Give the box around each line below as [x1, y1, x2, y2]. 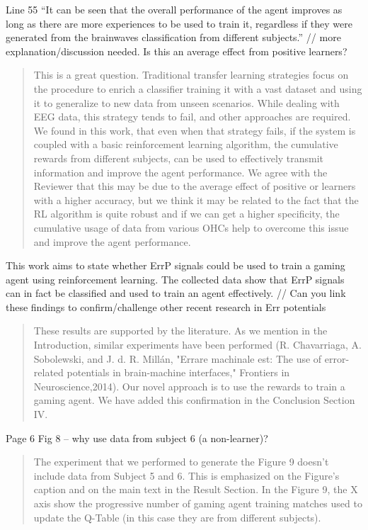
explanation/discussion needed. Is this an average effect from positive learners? [6, 43, 347, 58]
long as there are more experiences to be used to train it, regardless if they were [6, 16, 352, 30]
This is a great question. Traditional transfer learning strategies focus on [33, 67, 349, 82]
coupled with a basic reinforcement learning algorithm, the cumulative [33, 137, 338, 152]
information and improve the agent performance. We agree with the [33, 164, 328, 179]
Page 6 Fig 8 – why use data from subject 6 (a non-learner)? [6, 430, 268, 445]
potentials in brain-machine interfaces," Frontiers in [67, 365, 290, 380]
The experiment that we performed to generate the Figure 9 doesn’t [33, 454, 329, 469]
